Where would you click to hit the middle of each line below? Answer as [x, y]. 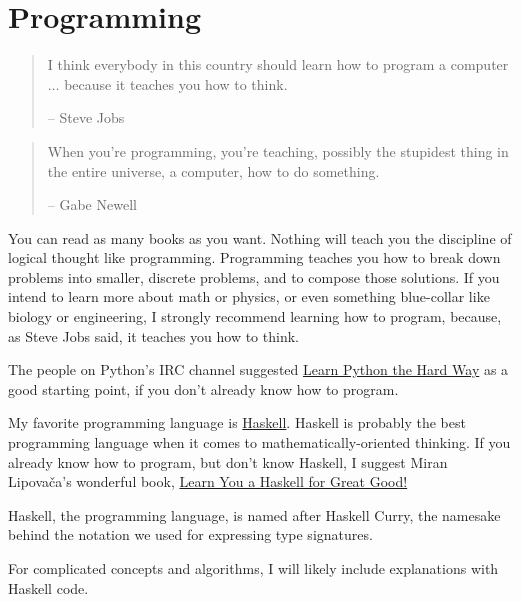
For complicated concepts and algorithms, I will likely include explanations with [253, 568]
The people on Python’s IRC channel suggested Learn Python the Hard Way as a [258, 369]
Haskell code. [48, 587]
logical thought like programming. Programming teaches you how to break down [254, 257]
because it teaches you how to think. [176, 83]
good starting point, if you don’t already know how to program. [203, 388]
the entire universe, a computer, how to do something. [213, 170]
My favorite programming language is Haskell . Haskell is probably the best [237, 422]
